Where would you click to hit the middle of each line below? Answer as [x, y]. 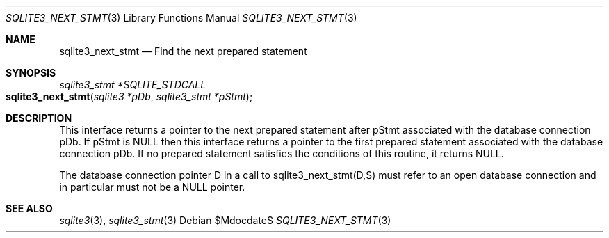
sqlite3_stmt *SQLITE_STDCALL [133, 85]
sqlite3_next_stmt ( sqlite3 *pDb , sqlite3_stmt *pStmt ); [129, 96]
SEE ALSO [29, 208]
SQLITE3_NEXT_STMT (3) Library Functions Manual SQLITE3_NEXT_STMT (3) [181, 18]
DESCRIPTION [39, 118]
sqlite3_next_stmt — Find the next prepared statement [183, 51]
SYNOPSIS [31, 73]
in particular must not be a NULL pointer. [152, 187]
